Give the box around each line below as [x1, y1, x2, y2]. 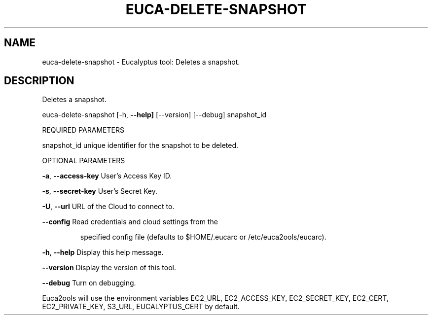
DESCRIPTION [4, 74, 74, 87]
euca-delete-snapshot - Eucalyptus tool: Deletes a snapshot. [42, 57, 240, 66]
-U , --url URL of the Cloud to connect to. [42, 202, 175, 211]
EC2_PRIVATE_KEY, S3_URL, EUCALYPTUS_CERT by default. [42, 302, 240, 311]
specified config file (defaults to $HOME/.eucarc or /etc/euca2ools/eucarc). [80, 233, 326, 242]
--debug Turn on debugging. [42, 279, 136, 287]
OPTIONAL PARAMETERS [42, 156, 125, 165]
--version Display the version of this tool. [42, 263, 176, 272]
